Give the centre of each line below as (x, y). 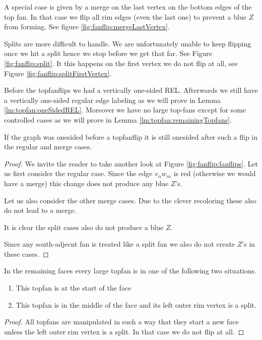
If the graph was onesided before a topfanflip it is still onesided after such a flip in (131, 136)
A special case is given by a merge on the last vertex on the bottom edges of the (128, 7)
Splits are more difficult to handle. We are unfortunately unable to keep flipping (128, 43)
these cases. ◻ (26, 253)
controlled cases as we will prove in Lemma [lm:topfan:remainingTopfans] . (118, 119)
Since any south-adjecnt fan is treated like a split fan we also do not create (120, 244)
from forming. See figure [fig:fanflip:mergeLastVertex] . (87, 26)
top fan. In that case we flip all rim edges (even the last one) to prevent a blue (125, 16)
